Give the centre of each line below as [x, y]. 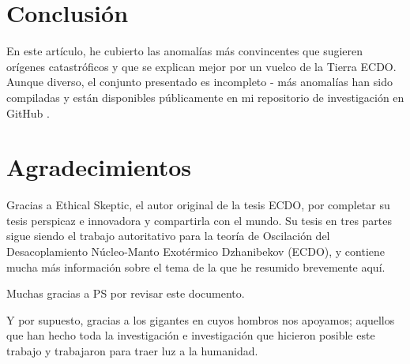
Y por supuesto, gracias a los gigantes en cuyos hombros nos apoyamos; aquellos [201, 319]
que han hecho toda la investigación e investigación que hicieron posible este [191, 335]
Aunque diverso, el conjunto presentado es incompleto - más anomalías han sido [199, 82]
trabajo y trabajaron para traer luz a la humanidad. [132, 350]
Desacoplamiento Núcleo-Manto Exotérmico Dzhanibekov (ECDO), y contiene [196, 251]
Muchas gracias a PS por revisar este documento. [126, 293]
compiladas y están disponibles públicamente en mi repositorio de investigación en [205, 97]
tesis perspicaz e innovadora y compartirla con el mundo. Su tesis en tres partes [199, 220]
